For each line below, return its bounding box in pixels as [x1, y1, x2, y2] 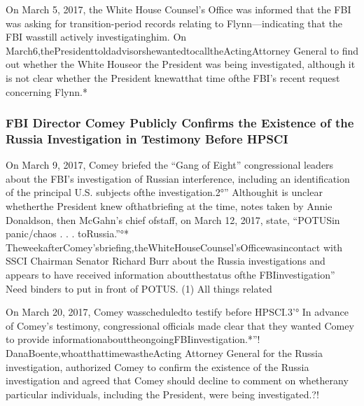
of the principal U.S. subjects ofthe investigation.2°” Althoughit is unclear [6, 185, 323, 199]
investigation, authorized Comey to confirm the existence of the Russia [6, 359, 309, 374]
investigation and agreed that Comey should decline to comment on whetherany [6, 373, 349, 388]
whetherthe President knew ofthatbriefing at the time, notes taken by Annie [6, 199, 332, 213]
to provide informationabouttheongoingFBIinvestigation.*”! [6, 332, 260, 346]
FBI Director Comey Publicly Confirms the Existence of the [6, 114, 354, 132]
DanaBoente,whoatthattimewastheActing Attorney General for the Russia [6, 346, 323, 360]
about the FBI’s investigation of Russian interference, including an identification [6, 171, 350, 185]
